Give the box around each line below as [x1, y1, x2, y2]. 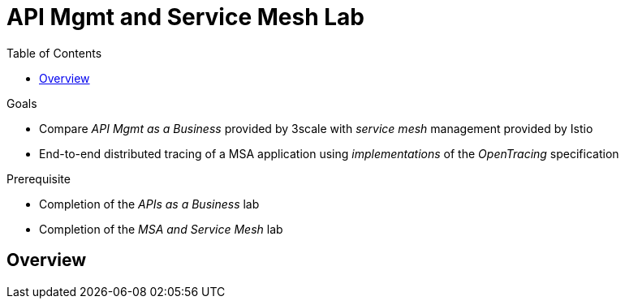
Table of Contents [6, 45, 102, 60]
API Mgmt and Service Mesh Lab [6, 3, 364, 31]
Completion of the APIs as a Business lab [39, 196, 260, 211]
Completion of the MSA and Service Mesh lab [39, 221, 283, 236]
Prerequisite [6, 171, 71, 186]
